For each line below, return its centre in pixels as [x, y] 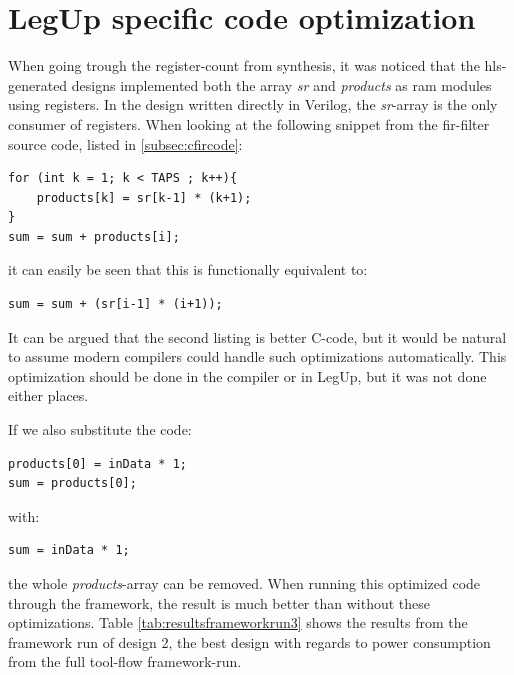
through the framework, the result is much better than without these [219, 602]
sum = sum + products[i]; [94, 236]
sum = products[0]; [72, 483]
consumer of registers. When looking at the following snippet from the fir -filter [249, 123]
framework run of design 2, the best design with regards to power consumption [249, 641]
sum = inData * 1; [69, 550]
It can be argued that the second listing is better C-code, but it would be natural [257, 336]
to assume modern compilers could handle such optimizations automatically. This [257, 356]
